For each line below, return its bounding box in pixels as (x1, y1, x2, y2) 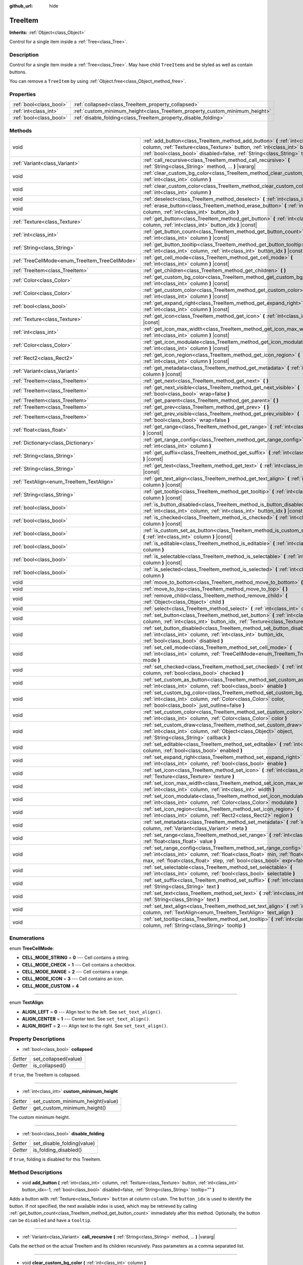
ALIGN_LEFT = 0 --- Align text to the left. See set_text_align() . (22, 1008, 163, 1015)
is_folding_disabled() (33, 1147, 82, 1154)
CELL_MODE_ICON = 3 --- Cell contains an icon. (22, 976, 124, 982)
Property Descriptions (9, 1035, 65, 1042)
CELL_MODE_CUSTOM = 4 (22, 983, 79, 989)
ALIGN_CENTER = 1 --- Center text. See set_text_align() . (22, 1016, 151, 1022)
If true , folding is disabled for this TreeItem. (9, 1156, 102, 1162)
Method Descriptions (9, 1169, 63, 1176)
